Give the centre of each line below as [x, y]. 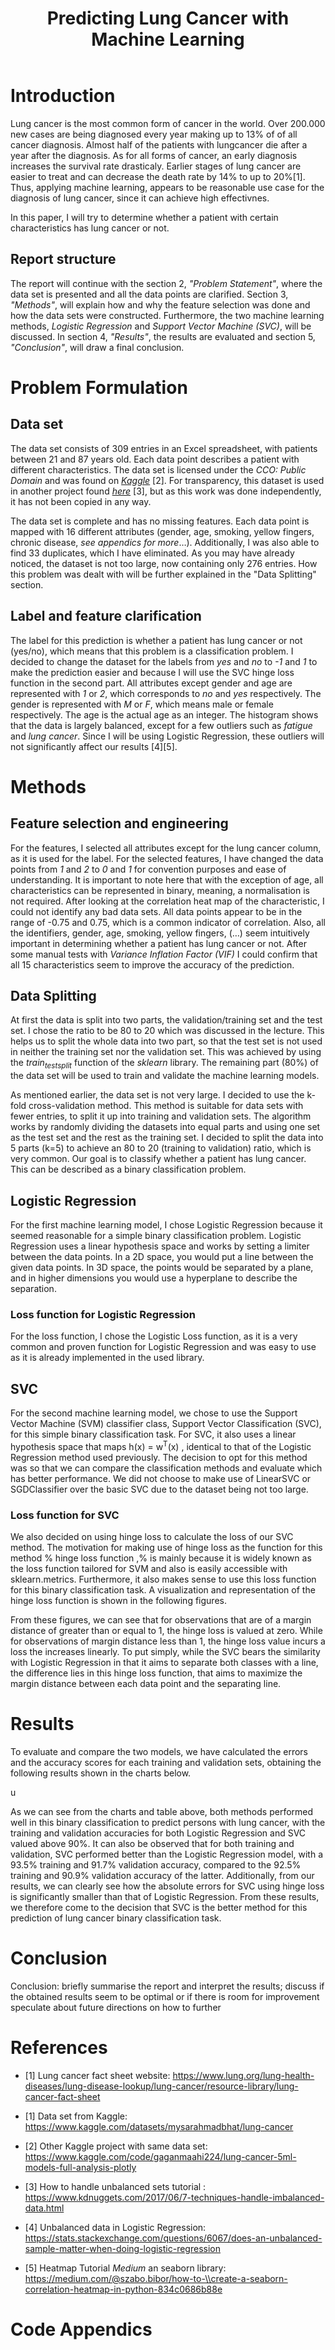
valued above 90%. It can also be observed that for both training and [152, 1843]
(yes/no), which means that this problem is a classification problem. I [152, 651]
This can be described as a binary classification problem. [128, 1169]
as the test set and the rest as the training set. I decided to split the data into [167, 1138]
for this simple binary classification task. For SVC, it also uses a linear [153, 1434]
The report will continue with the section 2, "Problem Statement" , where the [166, 283]
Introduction [63, 96]
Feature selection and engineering [119, 823]
